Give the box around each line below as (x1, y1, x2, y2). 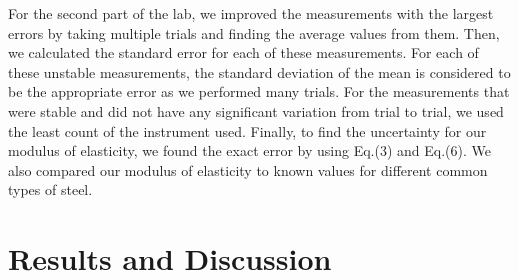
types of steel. (8, 179, 93, 200)
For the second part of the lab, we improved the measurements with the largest (8, 3, 494, 23)
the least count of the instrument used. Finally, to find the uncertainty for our (8, 120, 487, 141)
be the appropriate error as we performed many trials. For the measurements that (8, 81, 510, 102)
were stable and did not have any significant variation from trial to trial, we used (8, 100, 504, 121)
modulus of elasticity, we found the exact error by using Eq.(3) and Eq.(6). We (8, 140, 491, 161)
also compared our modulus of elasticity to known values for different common (8, 159, 488, 180)
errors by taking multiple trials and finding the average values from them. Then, (8, 22, 500, 43)
